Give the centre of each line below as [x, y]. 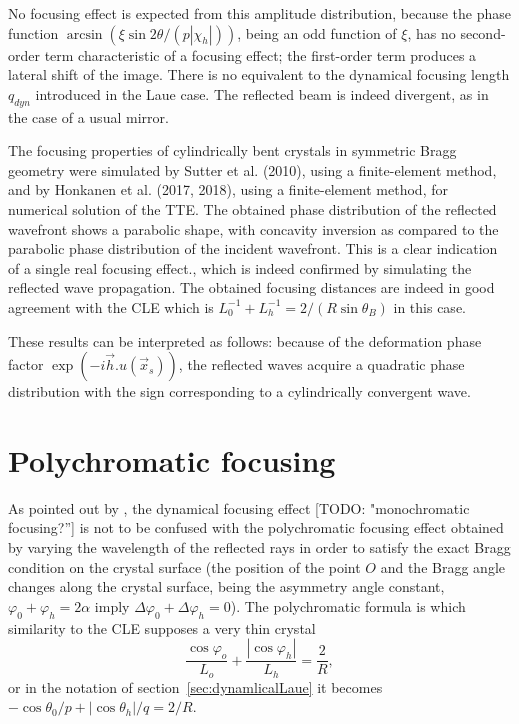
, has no [431, 32]
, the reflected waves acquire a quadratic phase [321, 364]
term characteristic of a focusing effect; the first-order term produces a [260, 54]
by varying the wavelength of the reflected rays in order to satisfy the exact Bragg [259, 547]
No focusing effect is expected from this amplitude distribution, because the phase [259, 13]
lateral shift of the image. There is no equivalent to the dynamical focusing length [259, 74]
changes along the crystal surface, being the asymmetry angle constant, [226, 586]
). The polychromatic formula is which [348, 605]
